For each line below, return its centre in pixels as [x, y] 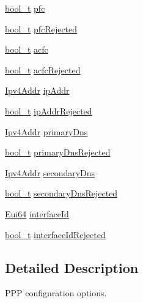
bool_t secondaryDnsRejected [61, 193]
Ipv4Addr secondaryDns [50, 172]
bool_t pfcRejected [41, 28]
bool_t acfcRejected [43, 69]
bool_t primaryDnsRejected [58, 152]
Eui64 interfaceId [37, 213]
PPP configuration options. [56, 293]
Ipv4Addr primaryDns [46, 131]
